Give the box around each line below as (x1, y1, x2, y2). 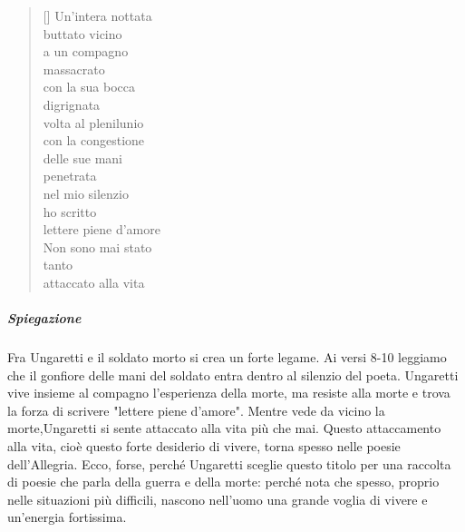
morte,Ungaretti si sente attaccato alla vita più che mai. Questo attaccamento (7, 419, 441, 438)
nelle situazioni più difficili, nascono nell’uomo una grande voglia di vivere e (7, 489, 428, 508)
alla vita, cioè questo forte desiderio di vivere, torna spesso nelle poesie (7, 437, 401, 456)
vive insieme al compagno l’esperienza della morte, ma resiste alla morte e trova (7, 383, 450, 402)
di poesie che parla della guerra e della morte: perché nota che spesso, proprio (7, 472, 440, 491)
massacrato (43, 59, 105, 78)
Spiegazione (7, 309, 82, 328)
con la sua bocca (43, 77, 135, 96)
